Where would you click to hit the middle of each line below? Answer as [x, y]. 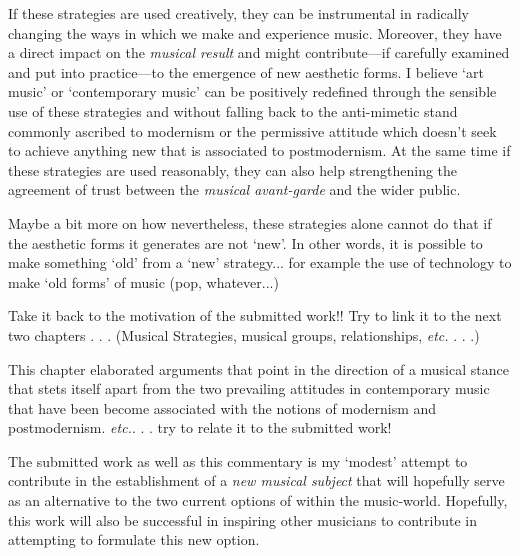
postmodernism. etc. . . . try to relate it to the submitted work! [200, 427]
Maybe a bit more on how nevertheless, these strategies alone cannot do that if [250, 222]
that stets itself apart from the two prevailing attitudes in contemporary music [249, 388]
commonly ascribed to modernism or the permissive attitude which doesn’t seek [252, 130]
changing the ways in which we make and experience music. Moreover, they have [255, 32]
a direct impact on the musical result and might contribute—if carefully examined [259, 52]
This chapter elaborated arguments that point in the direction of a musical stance [258, 368]
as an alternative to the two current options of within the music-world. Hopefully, [258, 500]
